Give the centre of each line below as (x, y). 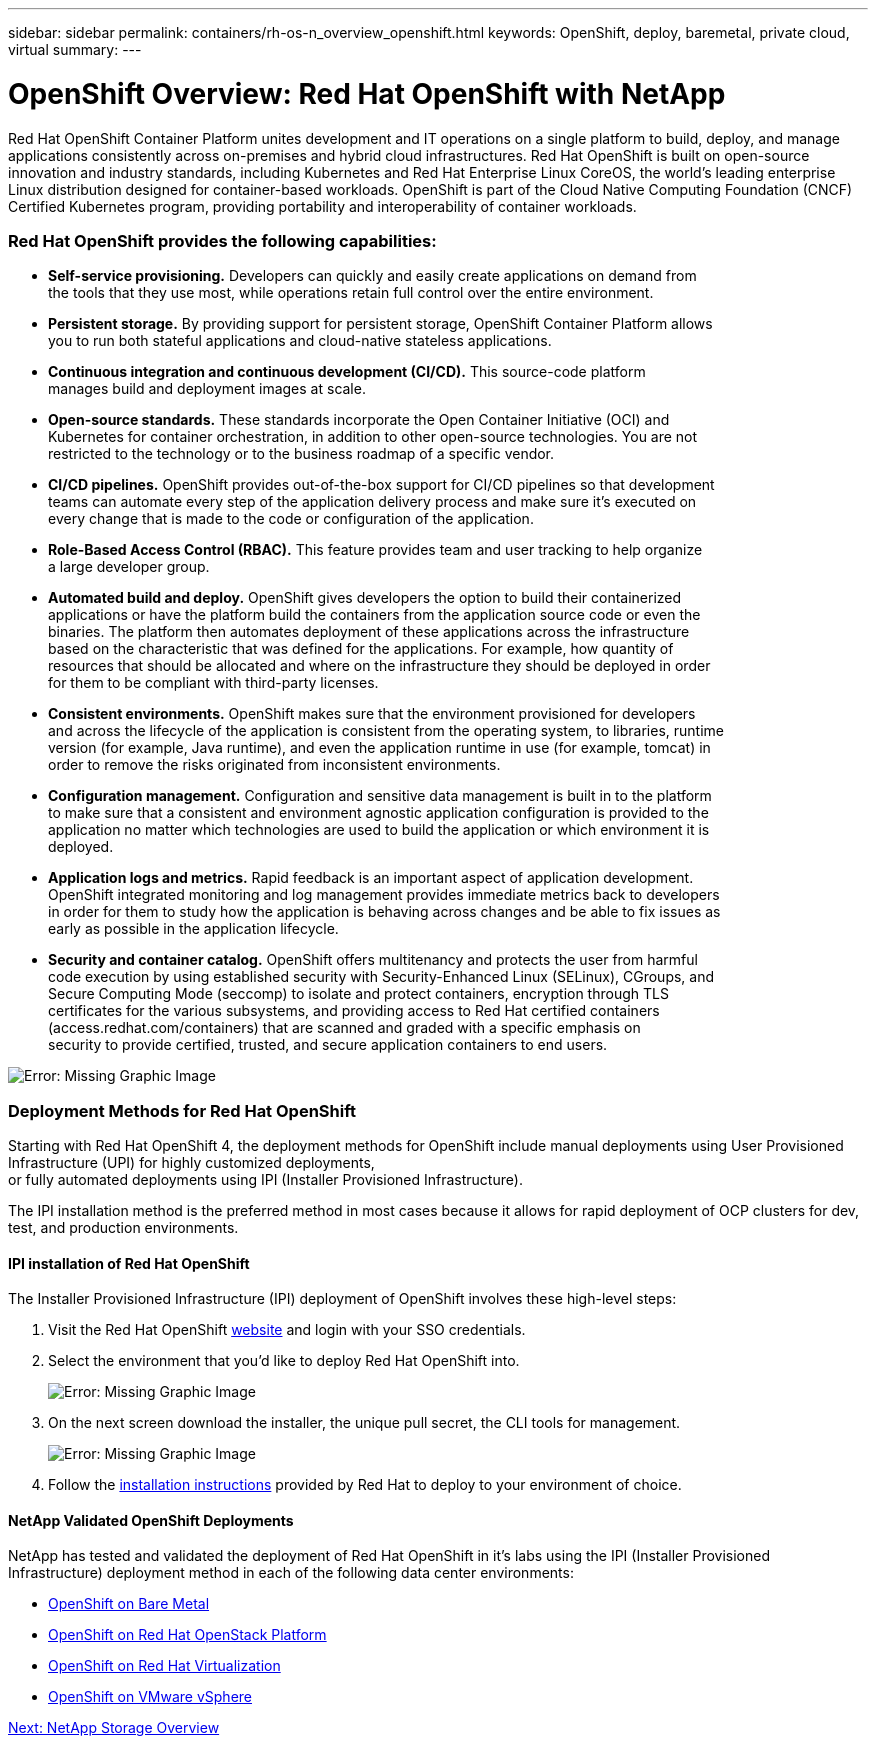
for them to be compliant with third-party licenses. (213, 683)
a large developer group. (129, 567)
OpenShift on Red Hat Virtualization (164, 1666)
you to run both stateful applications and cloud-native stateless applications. (300, 341)
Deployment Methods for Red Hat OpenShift (182, 1110)
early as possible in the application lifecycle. (193, 929)
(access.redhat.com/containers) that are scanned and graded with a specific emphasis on (344, 1028)
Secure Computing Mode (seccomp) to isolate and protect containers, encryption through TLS (358, 994)
